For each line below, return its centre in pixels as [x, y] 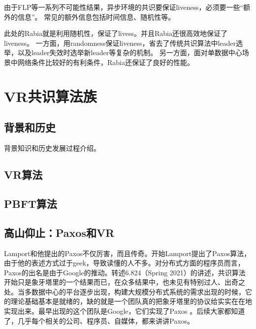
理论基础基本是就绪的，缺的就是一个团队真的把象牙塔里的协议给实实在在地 [131, 301]
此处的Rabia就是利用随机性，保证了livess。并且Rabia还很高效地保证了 [116, 33]
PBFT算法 [31, 203]
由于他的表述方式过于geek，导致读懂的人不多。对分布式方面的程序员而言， [124, 263]
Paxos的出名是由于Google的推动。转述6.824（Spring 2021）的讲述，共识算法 [125, 272]
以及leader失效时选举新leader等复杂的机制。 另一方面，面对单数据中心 [130, 52]
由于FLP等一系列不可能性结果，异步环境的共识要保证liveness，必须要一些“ [124, 7]
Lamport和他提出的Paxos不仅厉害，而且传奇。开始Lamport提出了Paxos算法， [128, 253]
